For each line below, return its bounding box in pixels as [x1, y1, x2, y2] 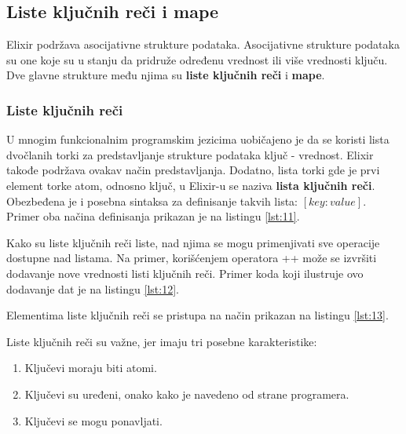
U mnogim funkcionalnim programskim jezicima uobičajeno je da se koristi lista [6, 131, 390, 148]
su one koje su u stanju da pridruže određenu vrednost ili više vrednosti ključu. [6, 51, 388, 67]
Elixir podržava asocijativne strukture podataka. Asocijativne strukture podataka [6, 36, 400, 53]
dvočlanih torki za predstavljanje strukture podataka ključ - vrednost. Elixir [6, 146, 374, 162]
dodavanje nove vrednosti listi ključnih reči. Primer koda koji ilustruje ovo [6, 264, 364, 281]
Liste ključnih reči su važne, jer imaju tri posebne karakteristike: [6, 333, 317, 349]
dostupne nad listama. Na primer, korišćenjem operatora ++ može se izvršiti [6, 250, 377, 266]
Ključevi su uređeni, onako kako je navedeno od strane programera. [24, 385, 349, 402]
